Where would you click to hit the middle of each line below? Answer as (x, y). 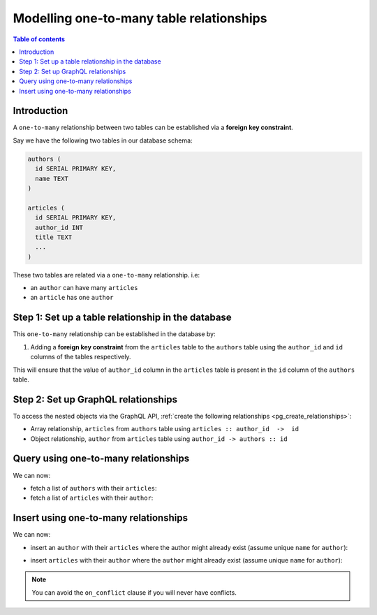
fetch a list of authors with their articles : (94, 488)
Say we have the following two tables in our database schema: (103, 140)
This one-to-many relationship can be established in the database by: (114, 334)
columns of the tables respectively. (81, 357)
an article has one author (72, 298)
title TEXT (54, 237)
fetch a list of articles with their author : (92, 498)
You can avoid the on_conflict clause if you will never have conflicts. (134, 592)
